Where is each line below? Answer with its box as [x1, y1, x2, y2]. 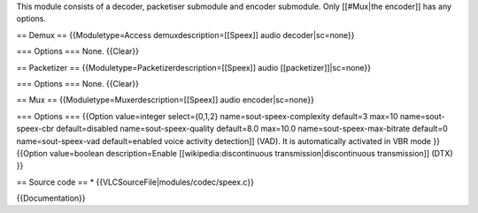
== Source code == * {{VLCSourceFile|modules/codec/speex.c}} [16, 177, 254, 187]
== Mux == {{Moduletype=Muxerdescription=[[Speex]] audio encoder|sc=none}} [16, 95, 314, 105]
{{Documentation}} [16, 193, 86, 203]
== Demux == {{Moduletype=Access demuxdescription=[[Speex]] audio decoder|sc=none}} [16, 29, 355, 40]
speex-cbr [16, 124, 55, 134]
